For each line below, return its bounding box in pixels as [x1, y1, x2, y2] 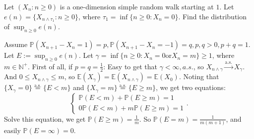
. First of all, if [27, 61, 73, 71]
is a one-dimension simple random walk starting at [60, 1, 214, 11]
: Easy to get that [103, 61, 158, 71]
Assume [4, 39, 28, 49]
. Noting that [179, 71, 219, 82]
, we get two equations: [155, 82, 226, 93]
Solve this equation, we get [4, 113, 86, 124]
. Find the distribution [178, 11, 247, 21]
